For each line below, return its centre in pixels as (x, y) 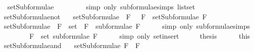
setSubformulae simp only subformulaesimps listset (101, 6)
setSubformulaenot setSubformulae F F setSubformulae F (105, 16)
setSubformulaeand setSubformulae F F (72, 45)
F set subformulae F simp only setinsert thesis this (140, 35)
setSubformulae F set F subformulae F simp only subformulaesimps (127, 26)
